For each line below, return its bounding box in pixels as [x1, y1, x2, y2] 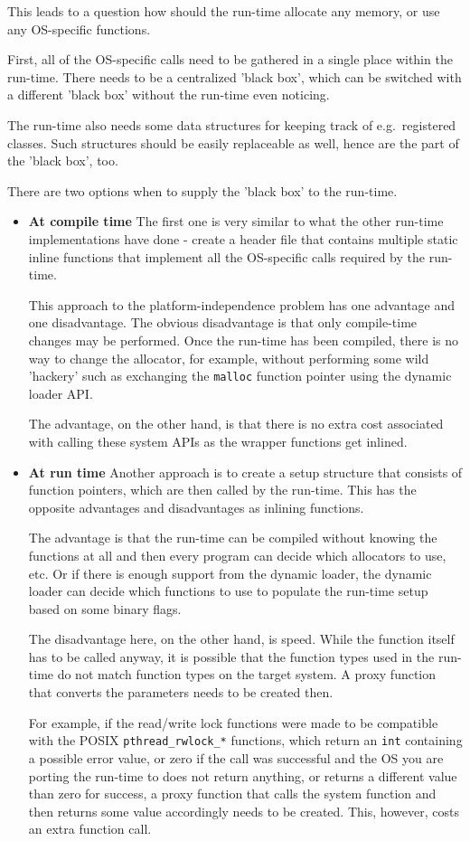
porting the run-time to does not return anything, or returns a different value [28, 766, 457, 785]
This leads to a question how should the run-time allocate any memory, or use [7, 2, 440, 20]
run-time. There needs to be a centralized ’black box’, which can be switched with [7, 67, 462, 86]
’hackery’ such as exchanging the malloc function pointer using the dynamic [28, 366, 452, 385]
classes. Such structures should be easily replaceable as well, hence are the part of [7, 133, 459, 152]
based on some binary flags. [28, 599, 182, 618]
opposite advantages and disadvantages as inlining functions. [28, 497, 364, 516]
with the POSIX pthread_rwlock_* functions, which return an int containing [28, 731, 463, 750]
